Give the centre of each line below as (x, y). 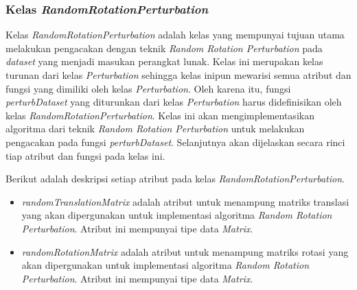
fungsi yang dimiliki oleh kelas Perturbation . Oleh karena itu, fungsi (148, 88)
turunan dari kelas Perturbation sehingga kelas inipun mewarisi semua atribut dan (178, 75)
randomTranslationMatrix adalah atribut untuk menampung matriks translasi (185, 201)
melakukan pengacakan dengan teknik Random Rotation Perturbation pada (164, 48)
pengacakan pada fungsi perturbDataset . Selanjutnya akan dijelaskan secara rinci (175, 142)
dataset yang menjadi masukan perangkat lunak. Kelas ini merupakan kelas (164, 61)
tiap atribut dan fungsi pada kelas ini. (85, 155)
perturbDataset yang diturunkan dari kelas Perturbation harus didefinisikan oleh (174, 102)
